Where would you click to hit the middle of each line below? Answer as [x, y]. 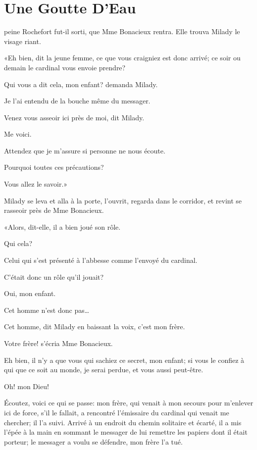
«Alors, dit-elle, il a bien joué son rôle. [62, 226]
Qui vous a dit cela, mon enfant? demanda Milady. [81, 84]
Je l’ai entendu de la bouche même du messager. [77, 101]
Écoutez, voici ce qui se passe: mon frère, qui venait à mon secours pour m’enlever [129, 403]
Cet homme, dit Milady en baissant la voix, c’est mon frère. [95, 326]
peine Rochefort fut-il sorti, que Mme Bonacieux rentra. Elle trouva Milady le [122, 31]
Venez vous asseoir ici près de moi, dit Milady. [74, 117]
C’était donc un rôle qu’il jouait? [54, 276]
